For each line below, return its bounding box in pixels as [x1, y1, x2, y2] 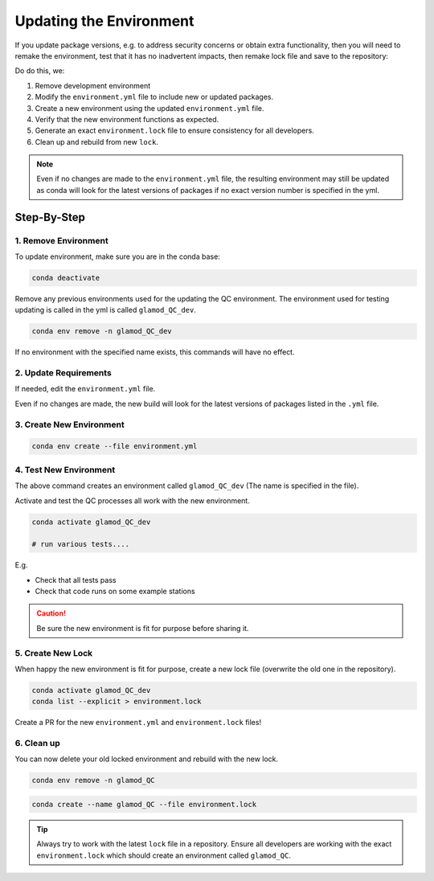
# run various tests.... [31, 539, 130, 549]
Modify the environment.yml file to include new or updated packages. [35, 92, 274, 102]
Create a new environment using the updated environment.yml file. [35, 103, 264, 113]
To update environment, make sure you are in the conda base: [14, 252, 220, 261]
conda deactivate [31, 273, 100, 282]
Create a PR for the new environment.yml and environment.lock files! [14, 718, 261, 727]
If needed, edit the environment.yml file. [14, 384, 156, 394]
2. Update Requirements [14, 367, 112, 379]
